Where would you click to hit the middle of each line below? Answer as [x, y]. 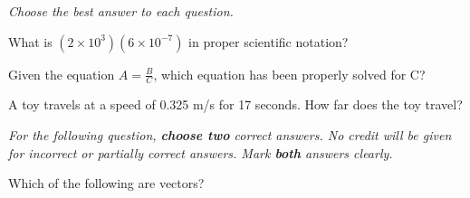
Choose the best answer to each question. [121, 11]
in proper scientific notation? [269, 41]
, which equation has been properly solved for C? [289, 74]
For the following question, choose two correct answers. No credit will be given [230, 135]
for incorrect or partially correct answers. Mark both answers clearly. [201, 152]
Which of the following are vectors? [106, 183]
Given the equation [62, 74]
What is [30, 41]
